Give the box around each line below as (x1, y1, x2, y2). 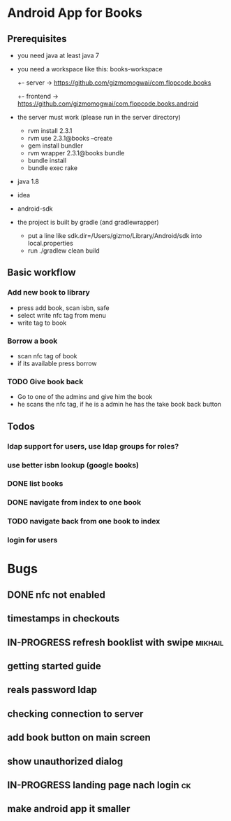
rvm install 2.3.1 (27, 127, 73, 134)
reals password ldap (7, 684, 98, 696)
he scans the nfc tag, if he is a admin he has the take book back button (17, 400, 222, 409)
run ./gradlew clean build (27, 246, 100, 255)
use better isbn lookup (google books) (7, 460, 140, 470)
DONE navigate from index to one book (7, 498, 142, 507)
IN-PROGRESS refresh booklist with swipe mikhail (7, 636, 224, 648)
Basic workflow (7, 267, 76, 279)
